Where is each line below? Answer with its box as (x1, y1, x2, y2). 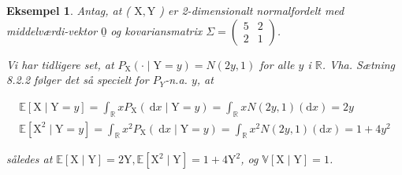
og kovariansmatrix (110, 22, 203, 38)
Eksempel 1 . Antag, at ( (6, 2, 131, 18)
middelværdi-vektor (6, 22, 98, 38)
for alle (259, 56, 295, 72)
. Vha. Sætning (322, 56, 396, 72)
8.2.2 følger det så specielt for (6, 71, 149, 88)
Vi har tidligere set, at (6, 56, 114, 72)
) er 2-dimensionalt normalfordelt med (159, 2, 344, 18)
